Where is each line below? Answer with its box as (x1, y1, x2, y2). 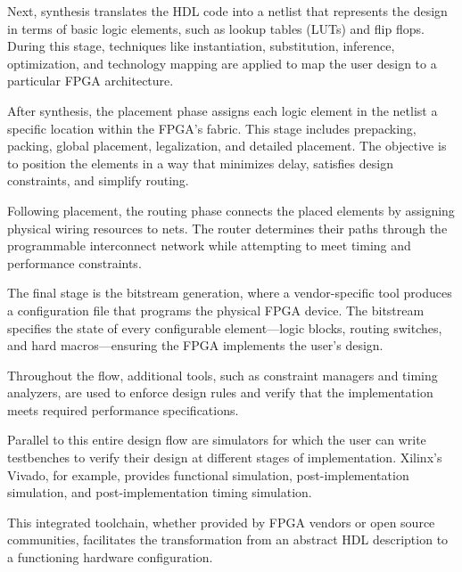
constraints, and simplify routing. (7, 171, 189, 190)
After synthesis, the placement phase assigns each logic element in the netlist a (7, 101, 438, 119)
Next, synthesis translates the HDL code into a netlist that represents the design (7, 2, 448, 20)
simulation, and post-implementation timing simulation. (7, 483, 312, 502)
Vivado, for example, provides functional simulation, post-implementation (7, 465, 409, 484)
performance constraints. (7, 253, 142, 272)
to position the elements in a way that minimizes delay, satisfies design (7, 153, 393, 172)
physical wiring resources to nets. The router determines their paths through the (7, 218, 448, 237)
